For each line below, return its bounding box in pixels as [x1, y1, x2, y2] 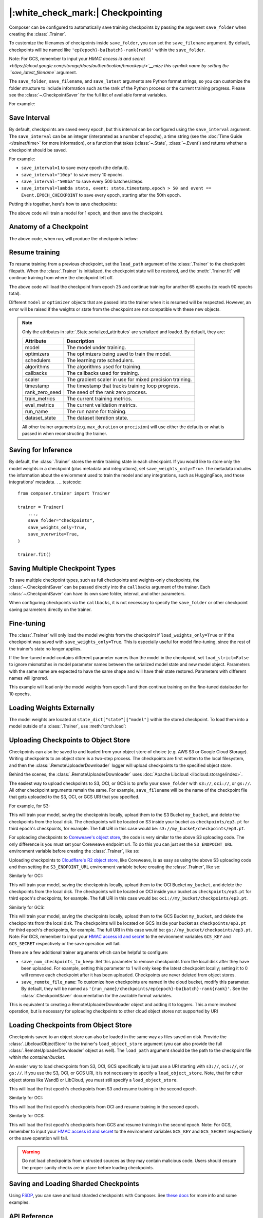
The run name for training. [66, 408, 127, 415]
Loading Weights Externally [9, 704, 95, 712]
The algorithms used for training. [66, 363, 142, 370]
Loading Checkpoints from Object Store [9, 1021, 132, 1029]
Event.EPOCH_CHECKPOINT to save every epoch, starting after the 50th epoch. [21, 192, 181, 198]
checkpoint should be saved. [9, 147, 67, 153]
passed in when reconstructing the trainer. [22, 431, 107, 437]
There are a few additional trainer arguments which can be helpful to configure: [9, 950, 169, 955]
